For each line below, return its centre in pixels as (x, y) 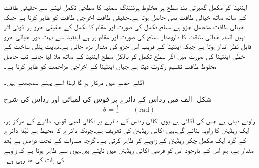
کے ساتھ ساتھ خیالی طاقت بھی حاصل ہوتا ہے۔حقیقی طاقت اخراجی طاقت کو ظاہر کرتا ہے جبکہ (125, 17)
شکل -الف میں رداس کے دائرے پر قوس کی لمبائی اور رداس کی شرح (108, 99)
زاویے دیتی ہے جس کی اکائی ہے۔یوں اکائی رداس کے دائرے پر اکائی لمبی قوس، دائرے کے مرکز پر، (129, 120)
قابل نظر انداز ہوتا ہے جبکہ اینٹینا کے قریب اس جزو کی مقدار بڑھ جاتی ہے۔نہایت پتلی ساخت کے (128, 46)
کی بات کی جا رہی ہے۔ (34, 159)
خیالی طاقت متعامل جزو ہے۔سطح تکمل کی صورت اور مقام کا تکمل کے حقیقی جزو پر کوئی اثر (124, 27)
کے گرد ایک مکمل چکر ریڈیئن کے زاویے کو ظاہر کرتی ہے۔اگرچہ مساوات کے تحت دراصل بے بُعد (125, 139)
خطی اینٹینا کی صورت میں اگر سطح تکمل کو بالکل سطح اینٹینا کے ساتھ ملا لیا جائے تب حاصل (125, 55)
